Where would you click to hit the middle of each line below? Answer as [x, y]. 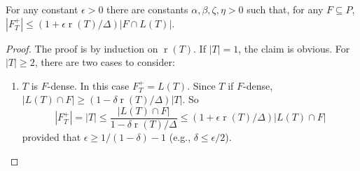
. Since [201, 85]
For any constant [42, 9]
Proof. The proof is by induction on [82, 48]
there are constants [147, 9]
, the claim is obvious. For [294, 48]
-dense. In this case [88, 85]
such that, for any [285, 9]
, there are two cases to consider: [105, 62]
